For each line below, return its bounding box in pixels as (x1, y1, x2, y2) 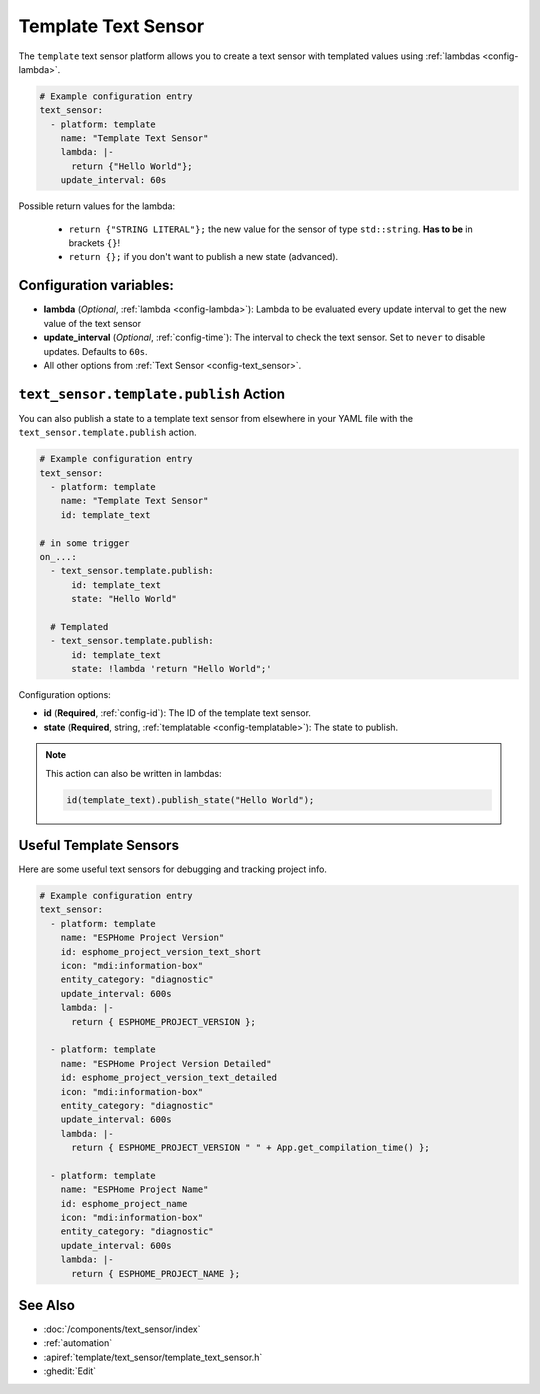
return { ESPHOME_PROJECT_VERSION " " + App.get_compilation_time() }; (71, 1142, 430, 1154)
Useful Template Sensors (18, 836, 180, 854)
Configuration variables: (18, 277, 175, 294)
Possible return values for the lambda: (18, 200, 175, 212)
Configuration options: (18, 689, 112, 701)
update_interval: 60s (60, 175, 167, 186)
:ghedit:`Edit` (43, 1365, 97, 1377)
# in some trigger (39, 537, 130, 549)
